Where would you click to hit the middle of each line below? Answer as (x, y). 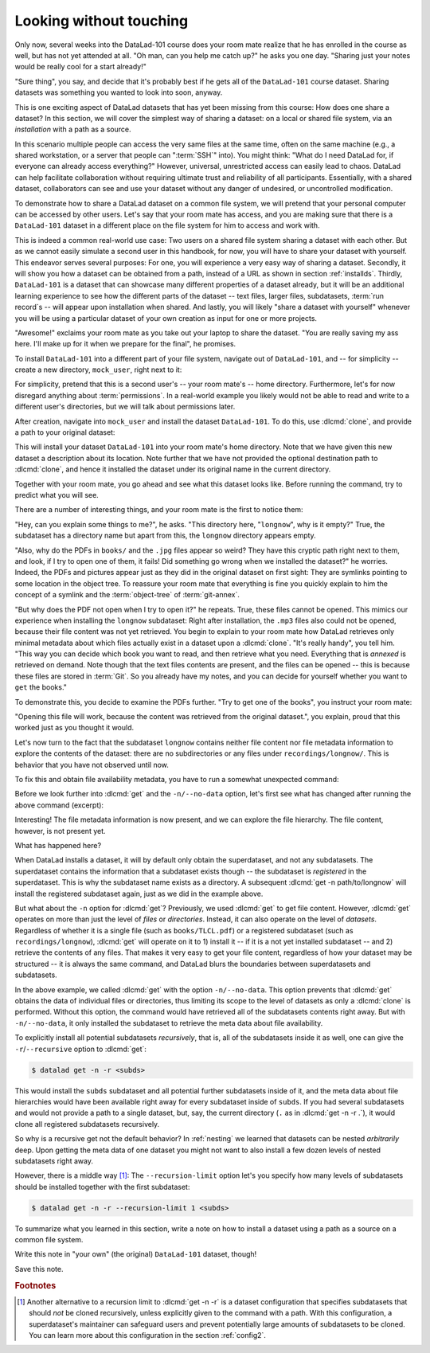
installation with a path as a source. (73, 129)
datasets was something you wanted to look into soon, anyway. (119, 92)
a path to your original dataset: (65, 432)
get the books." (41, 687)
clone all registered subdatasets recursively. (87, 1124)
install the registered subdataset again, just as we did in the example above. (139, 894)
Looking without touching (102, 21)
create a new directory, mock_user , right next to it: (98, 370)
